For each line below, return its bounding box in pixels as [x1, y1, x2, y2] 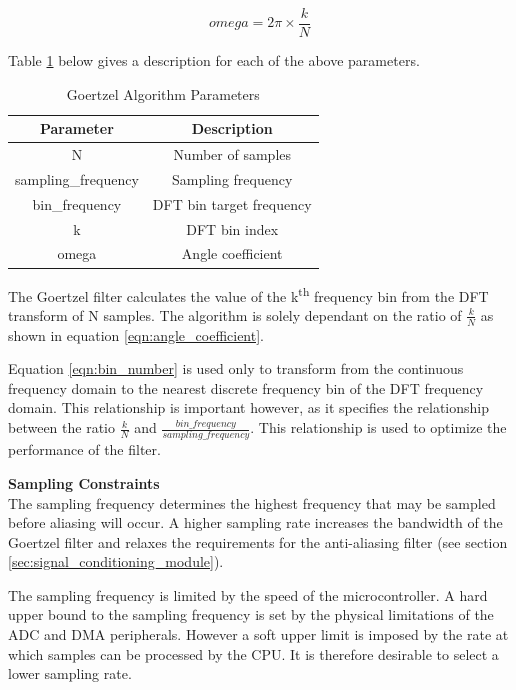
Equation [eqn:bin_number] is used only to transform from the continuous [8, 358, 464, 379]
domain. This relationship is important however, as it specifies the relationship [8, 397, 489, 418]
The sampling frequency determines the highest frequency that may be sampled [8, 492, 496, 513]
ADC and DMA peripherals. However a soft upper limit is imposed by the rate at [8, 624, 509, 645]
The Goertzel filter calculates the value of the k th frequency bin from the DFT [8, 282, 489, 306]
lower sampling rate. [8, 663, 132, 684]
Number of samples [173, 144, 292, 165]
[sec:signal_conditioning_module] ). [8, 551, 224, 572]
